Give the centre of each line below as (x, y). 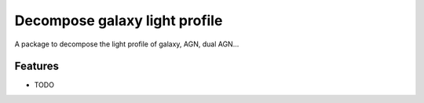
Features (37, 66)
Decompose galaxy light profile (119, 20)
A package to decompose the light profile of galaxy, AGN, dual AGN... (127, 44)
